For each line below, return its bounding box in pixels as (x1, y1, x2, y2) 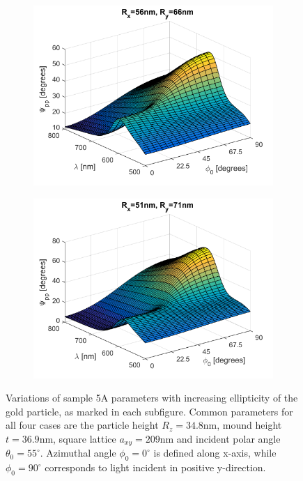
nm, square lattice (39, 431, 116, 445)
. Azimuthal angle (40, 445, 116, 460)
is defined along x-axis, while (153, 445, 277, 460)
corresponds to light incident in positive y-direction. (45, 460, 266, 475)
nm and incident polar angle (160, 431, 281, 445)
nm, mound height (203, 418, 282, 432)
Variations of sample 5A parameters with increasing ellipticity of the (6, 390, 298, 405)
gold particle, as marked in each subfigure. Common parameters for (6, 404, 293, 418)
